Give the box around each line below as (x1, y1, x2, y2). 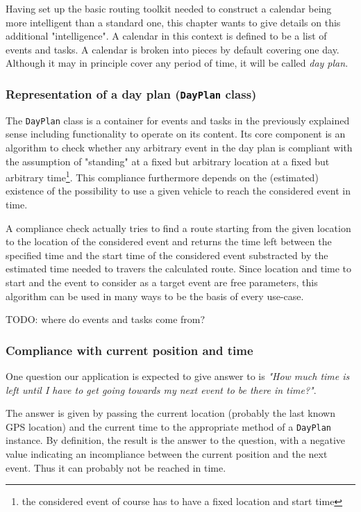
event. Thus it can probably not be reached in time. (6, 460, 226, 474)
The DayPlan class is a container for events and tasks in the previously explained (6, 113, 350, 127)
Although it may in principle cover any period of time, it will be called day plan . (6, 56, 349, 70)
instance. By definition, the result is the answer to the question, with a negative (6, 433, 346, 447)
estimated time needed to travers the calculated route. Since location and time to (6, 261, 352, 276)
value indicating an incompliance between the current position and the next (6, 447, 328, 461)
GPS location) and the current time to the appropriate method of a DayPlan (6, 419, 332, 433)
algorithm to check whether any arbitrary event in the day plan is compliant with (6, 140, 353, 154)
